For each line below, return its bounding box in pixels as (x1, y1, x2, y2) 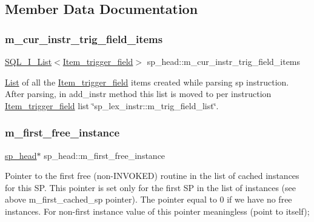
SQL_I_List (5, 55, 52, 67)
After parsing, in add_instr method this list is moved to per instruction (5, 87, 272, 100)
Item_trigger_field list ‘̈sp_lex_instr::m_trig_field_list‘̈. (5, 99, 219, 112)
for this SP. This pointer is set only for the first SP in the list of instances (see (5, 181, 296, 193)
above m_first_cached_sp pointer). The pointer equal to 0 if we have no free (5, 193, 292, 206)
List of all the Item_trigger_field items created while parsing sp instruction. (5, 75, 289, 88)
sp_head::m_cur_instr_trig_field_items (147, 55, 301, 67)
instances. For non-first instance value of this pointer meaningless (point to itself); (5, 204, 310, 217)
